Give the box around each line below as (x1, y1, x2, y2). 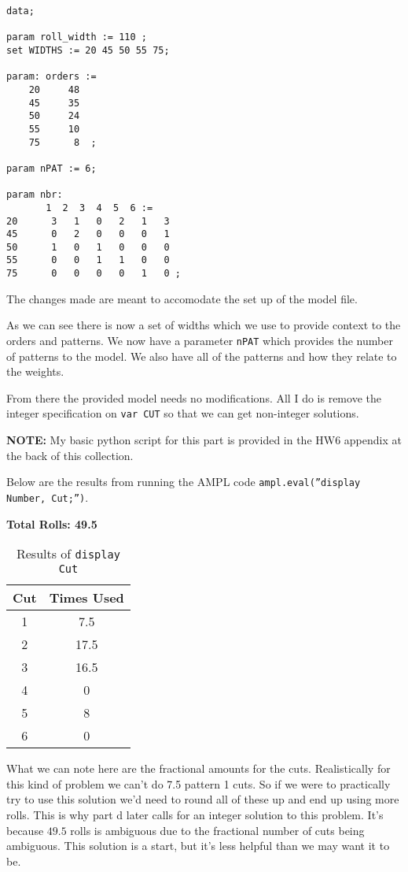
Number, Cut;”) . (6, 488, 89, 505)
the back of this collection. (6, 447, 134, 463)
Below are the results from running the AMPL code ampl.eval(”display (6, 473, 361, 490)
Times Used (49, 588, 124, 607)
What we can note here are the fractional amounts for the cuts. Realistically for (6, 760, 391, 777)
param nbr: (6, 189, 63, 201)
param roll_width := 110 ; (6, 32, 147, 43)
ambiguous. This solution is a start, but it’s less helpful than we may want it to (6, 837, 390, 854)
